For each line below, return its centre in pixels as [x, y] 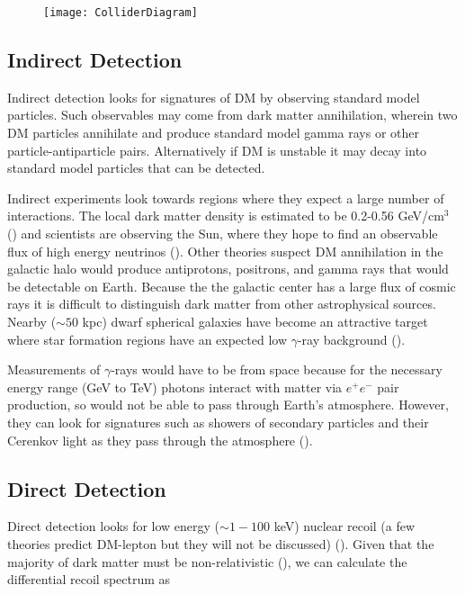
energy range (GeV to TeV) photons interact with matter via [175, 387]
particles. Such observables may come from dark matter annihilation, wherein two [232, 115]
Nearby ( [32, 321]
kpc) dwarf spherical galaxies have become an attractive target [255, 321]
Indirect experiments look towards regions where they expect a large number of [226, 198]
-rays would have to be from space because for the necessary [277, 369]
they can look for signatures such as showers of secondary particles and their [218, 422]
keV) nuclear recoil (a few [344, 526]
